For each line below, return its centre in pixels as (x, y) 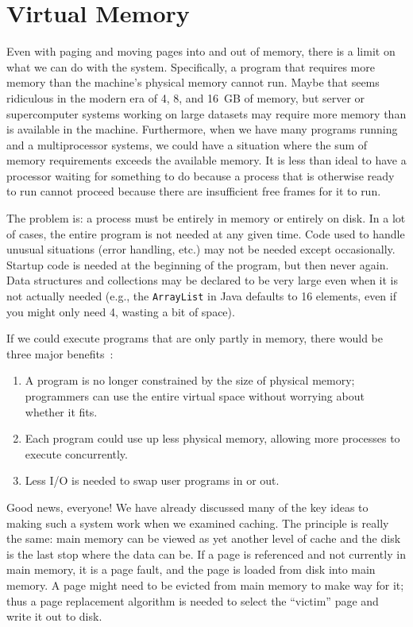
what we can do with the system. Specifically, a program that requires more (191, 66)
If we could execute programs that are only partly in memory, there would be (195, 338)
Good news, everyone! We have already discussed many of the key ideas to (187, 507)
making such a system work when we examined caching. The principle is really (198, 522)
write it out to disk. (54, 616)
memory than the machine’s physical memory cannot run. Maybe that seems (193, 82)
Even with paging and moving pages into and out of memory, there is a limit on (201, 51)
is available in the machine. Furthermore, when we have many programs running (202, 129)
